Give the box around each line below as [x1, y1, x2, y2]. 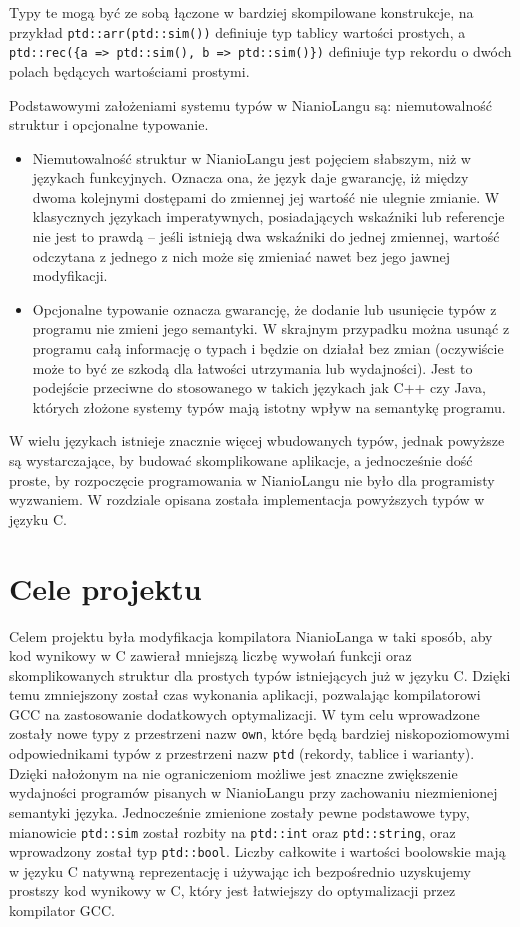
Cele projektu [9, 567, 202, 608]
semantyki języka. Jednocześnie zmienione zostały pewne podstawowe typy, [9, 801, 470, 822]
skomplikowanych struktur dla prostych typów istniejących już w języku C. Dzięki [9, 664, 511, 685]
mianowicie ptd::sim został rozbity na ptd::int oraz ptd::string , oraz [9, 821, 456, 842]
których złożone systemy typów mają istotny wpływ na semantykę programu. [32, 396, 506, 417]
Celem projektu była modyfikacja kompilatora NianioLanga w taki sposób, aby [9, 625, 493, 646]
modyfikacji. [32, 265, 108, 286]
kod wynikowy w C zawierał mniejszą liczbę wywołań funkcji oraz [9, 645, 412, 666]
